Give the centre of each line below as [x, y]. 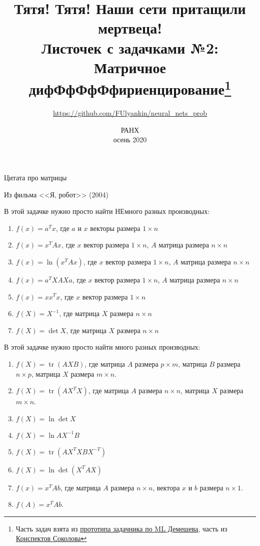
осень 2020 [130, 140]
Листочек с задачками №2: [130, 47]
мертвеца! [130, 28]
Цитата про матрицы [35, 177]
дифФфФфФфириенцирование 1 [130, 88]
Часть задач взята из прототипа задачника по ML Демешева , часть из [121, 528]
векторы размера [115, 228]
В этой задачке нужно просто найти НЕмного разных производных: [107, 211]
